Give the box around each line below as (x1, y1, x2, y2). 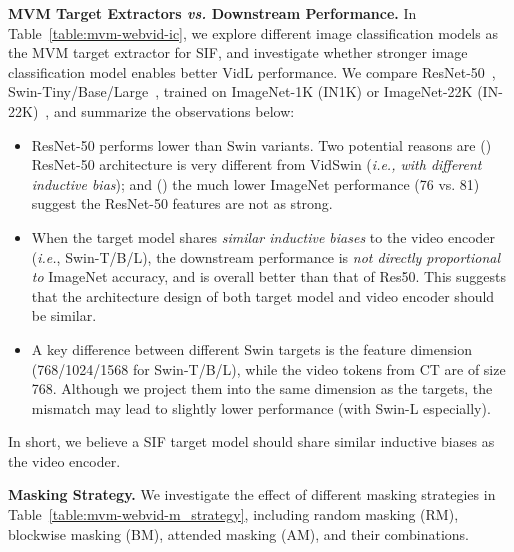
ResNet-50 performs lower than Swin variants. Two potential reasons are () (31, 134, 492, 155)
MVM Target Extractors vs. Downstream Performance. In (8, 3, 417, 23)
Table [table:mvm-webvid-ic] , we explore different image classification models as (8, 22, 498, 43)
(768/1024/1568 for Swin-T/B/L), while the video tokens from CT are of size (31, 358, 506, 379)
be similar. (31, 305, 97, 326)
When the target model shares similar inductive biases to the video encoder (31, 226, 496, 247)
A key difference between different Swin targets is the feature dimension (31, 338, 472, 359)
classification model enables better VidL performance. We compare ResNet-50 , (8, 61, 496, 82)
